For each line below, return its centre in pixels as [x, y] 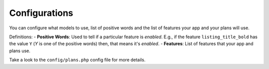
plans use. [20, 51]
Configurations [41, 13]
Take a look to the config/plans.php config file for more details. [77, 60]
